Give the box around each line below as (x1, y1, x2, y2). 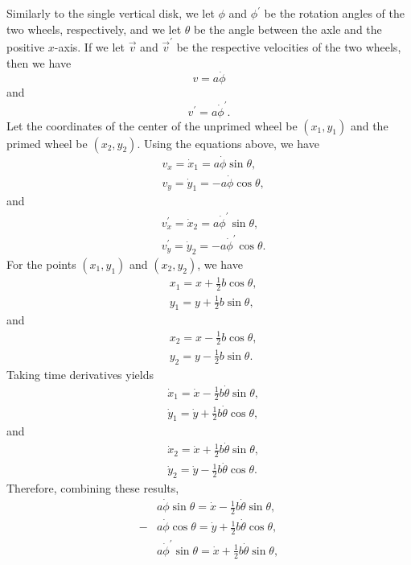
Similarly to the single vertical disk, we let (6, 5, 215, 21)
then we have (6, 54, 72, 71)
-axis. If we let (54, 38, 125, 55)
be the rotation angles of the (264, 5, 405, 21)
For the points (6, 255, 76, 272)
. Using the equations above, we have (137, 134, 319, 151)
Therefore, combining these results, (6, 480, 179, 497)
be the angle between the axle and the (194, 20, 382, 37)
